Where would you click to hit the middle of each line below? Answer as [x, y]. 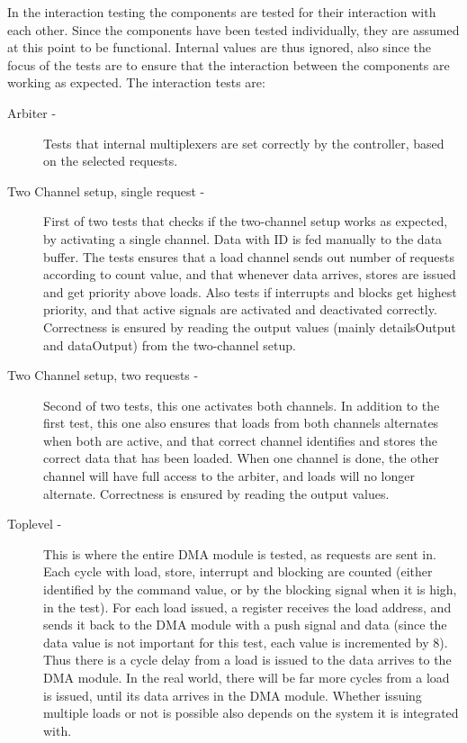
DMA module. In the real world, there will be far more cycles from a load [247, 677]
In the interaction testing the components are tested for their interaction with [222, 12]
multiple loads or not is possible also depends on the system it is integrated [251, 713]
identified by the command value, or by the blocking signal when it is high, [250, 589]
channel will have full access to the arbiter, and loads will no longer [229, 476]
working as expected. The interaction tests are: [136, 82]
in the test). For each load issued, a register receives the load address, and [247, 607]
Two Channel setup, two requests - [103, 375]
